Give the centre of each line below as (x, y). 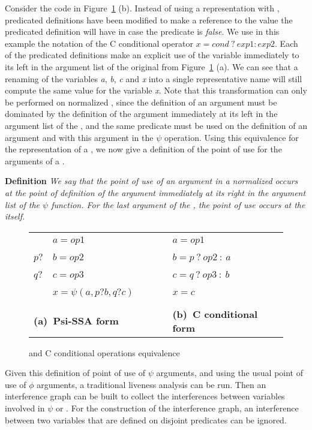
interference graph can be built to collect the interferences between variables (145, 396)
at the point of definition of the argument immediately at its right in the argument (155, 192)
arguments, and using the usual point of (229, 373)
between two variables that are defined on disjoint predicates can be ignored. (146, 420)
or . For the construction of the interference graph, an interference (177, 408)
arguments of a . (35, 160)
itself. (15, 216)
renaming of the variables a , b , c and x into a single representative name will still (154, 78)
